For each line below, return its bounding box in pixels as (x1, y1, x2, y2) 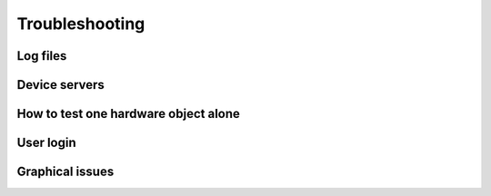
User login (16, 135, 76, 151)
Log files (16, 48, 67, 64)
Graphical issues (16, 164, 115, 180)
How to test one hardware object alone (16, 106, 241, 122)
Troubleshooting (16, 14, 145, 34)
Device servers (16, 77, 105, 93)
